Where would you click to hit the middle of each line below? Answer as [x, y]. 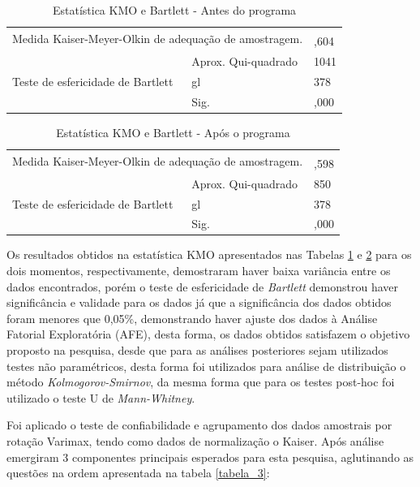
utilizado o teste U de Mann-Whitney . [101, 397]
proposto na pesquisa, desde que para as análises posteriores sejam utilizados [197, 350]
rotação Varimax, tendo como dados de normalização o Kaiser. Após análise [195, 440]
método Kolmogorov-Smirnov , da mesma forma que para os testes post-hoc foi [201, 382]
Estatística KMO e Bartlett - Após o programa [173, 132]
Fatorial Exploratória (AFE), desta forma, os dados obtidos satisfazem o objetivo [208, 334]
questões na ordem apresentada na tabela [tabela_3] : [138, 473]
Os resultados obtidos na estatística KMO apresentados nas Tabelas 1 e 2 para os [209, 254]
